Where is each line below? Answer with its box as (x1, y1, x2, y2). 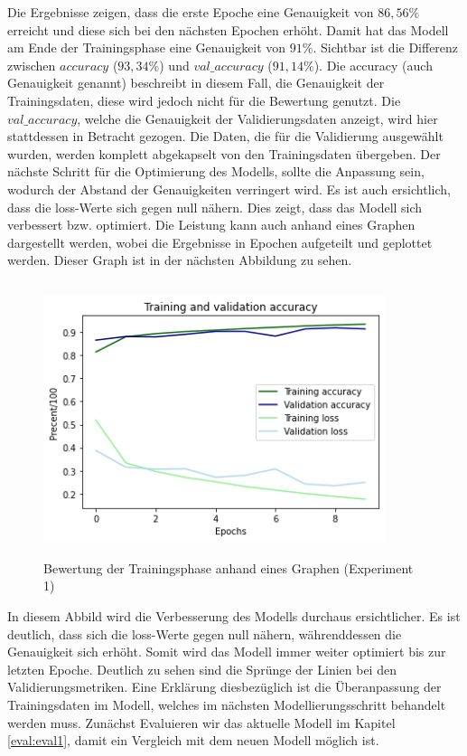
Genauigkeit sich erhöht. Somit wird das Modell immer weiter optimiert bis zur (7, 642, 446, 661)
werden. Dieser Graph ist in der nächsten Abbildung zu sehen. (7, 250, 352, 269)
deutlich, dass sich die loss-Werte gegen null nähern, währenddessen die (7, 624, 402, 643)
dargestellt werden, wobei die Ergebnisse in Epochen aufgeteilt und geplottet (7, 232, 433, 251)
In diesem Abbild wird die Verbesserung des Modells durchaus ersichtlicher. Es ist (7, 607, 461, 626)
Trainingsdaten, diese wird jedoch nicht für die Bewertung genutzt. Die (7, 90, 401, 109)
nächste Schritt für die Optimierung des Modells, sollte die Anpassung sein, (7, 162, 425, 181)
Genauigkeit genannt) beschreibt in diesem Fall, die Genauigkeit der (7, 73, 385, 92)
